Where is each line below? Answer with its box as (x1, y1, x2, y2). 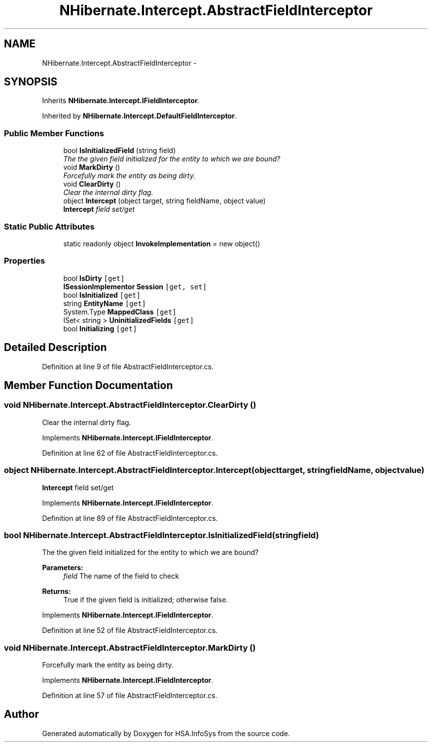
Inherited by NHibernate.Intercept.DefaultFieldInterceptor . (42, 112, 237, 120)
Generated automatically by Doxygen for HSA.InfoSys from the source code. (42, 729, 290, 738)
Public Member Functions (4, 128, 104, 138)
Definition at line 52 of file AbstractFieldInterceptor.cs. (42, 626, 218, 635)
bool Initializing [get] (63, 324, 137, 333)
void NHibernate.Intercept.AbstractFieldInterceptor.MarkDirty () (4, 642, 256, 653)
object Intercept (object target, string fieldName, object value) (63, 196, 266, 205)
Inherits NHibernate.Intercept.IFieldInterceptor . (42, 96, 200, 105)
